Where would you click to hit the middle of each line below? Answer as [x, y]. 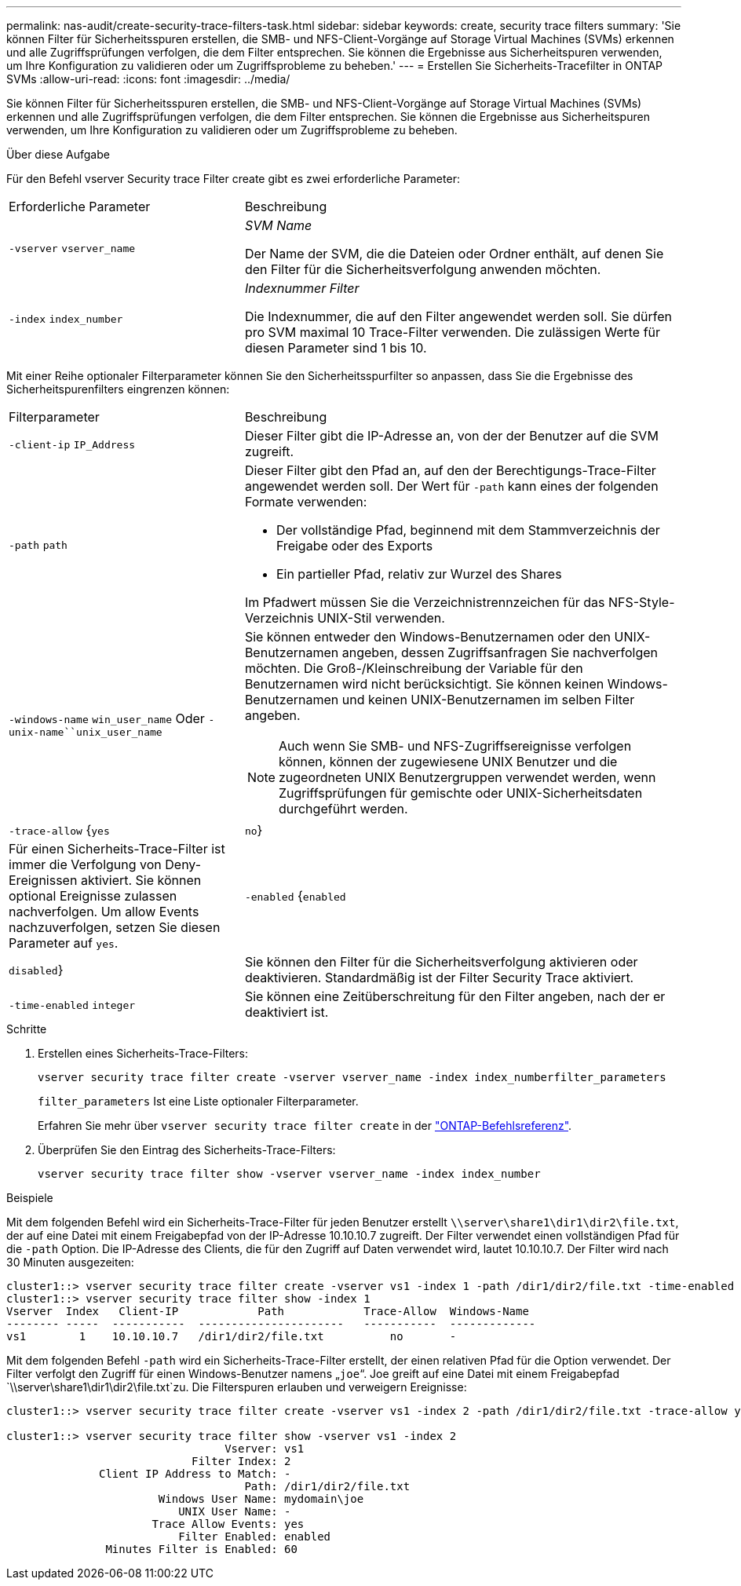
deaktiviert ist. [287, 1012]
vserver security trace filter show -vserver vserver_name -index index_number [289, 1174]
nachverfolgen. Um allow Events [104, 912]
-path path [38, 545]
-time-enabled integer [72, 1005]
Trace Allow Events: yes [228, 1524]
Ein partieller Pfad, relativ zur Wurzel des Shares [419, 574]
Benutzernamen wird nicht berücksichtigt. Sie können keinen [424, 684]
